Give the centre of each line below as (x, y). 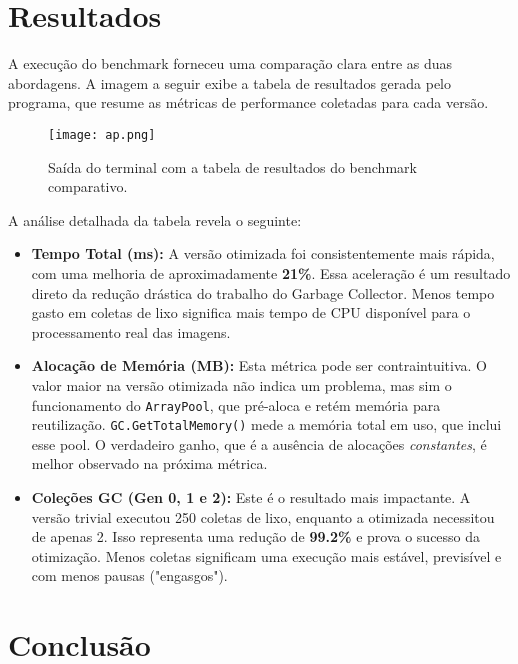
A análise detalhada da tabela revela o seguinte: (155, 219)
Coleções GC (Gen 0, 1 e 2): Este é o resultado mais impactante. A (251, 497)
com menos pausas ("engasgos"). (129, 575)
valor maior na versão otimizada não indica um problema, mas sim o (241, 384)
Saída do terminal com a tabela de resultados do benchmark (232, 166)
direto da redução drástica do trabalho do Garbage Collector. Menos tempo (263, 292)
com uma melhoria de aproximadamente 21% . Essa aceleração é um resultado (271, 272)
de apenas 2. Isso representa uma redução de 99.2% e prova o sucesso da (256, 536)
